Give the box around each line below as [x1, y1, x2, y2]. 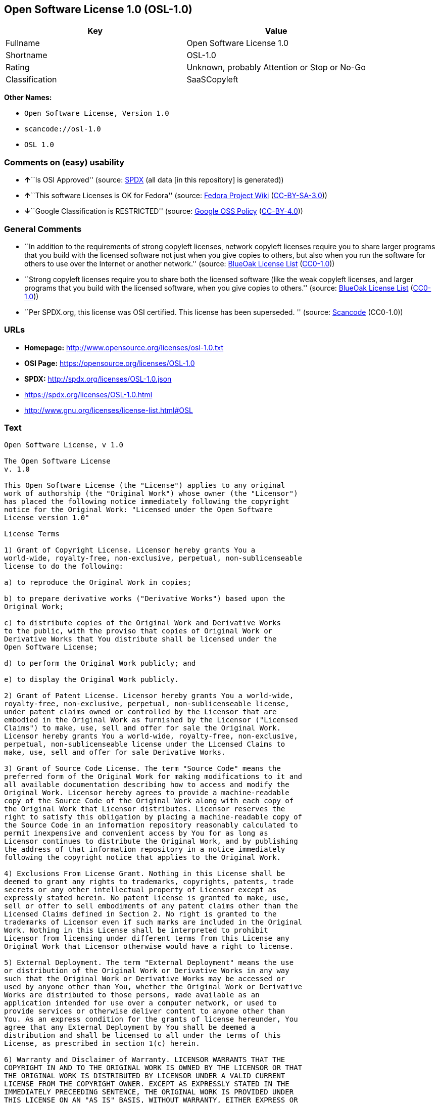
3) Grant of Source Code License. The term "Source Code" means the [4, 764, 281, 773]
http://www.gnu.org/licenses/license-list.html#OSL [24, 405, 193, 415]
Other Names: [4, 93, 52, 102]
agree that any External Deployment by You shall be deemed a [4, 1023, 256, 1032]
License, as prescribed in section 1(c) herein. [4, 1039, 200, 1048]
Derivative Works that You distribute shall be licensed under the [4, 635, 277, 644]
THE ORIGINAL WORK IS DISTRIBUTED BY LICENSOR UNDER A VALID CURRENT [4, 1072, 285, 1080]
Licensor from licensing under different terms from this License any [4, 934, 289, 943]
